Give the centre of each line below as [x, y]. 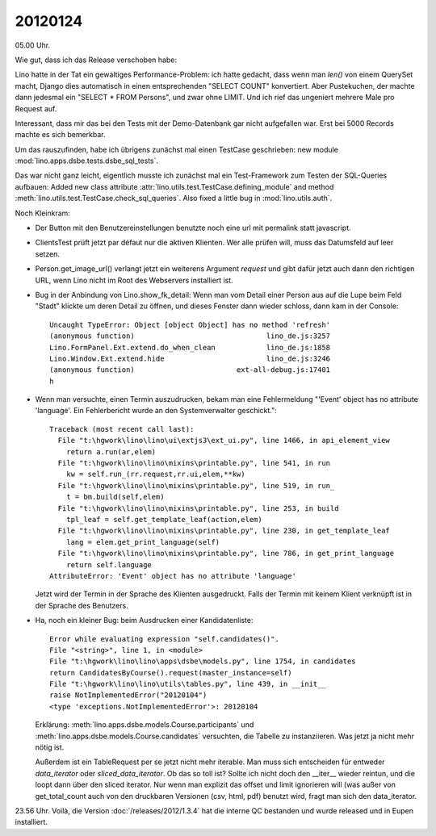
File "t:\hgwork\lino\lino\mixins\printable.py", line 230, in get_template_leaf [224, 531]
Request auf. [36, 108]
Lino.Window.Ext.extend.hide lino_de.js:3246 [190, 358]
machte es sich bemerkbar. [60, 135]
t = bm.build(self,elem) [115, 497]
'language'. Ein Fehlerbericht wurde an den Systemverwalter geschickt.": [156, 411]
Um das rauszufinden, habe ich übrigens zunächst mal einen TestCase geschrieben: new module [177, 149]
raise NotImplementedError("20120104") [128, 695]
